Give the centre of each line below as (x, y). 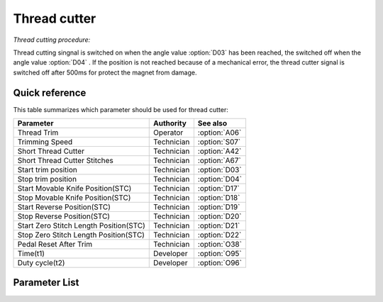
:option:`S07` (219, 142)
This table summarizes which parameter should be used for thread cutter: (121, 109)
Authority (170, 123)
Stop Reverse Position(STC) (63, 216)
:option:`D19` (219, 207)
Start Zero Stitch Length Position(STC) (81, 225)
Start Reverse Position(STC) (64, 207)
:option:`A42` (220, 151)
